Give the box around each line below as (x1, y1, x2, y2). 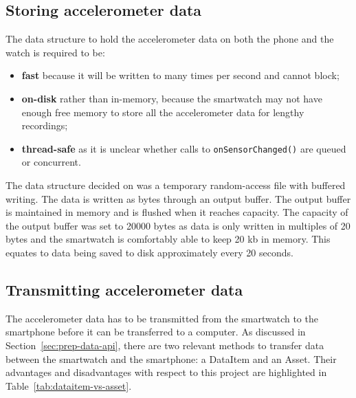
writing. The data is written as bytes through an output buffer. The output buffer (5, 191, 351, 206)
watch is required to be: (5, 45, 105, 59)
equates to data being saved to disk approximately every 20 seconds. (5, 245, 293, 259)
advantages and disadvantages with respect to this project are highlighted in (5, 365, 327, 379)
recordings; (21, 118, 68, 133)
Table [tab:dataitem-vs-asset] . (5, 378, 132, 393)
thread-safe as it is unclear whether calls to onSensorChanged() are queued (21, 141, 346, 155)
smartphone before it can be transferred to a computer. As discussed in (5, 324, 306, 339)
